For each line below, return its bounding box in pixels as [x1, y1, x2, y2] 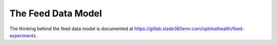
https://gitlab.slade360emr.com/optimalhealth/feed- [134, 26, 245, 32]
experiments [9, 32, 36, 38]
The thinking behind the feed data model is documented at [9, 26, 133, 32]
